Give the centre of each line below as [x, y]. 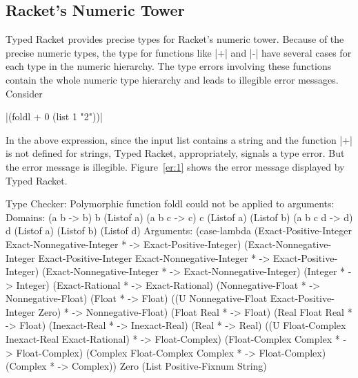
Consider [24, 93]
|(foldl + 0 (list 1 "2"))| [54, 116]
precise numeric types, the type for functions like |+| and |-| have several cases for [179, 52]
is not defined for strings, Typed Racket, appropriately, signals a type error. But [175, 153]
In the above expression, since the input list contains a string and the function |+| [179, 139]
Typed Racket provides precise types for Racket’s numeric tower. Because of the [175, 39]
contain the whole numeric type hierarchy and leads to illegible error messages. [172, 79]
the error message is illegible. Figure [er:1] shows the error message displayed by [175, 166]
